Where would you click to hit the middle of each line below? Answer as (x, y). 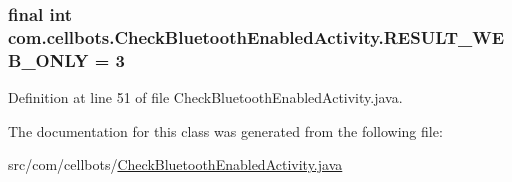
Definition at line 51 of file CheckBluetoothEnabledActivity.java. (205, 97)
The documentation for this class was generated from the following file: (225, 130)
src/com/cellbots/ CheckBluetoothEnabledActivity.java (175, 164)
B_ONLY (48, 59)
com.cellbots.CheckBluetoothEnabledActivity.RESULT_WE (256, 36)
